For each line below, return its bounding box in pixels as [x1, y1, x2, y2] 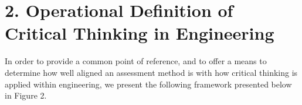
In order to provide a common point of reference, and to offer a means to [5, 55, 267, 67]
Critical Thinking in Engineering [5, 21, 274, 45]
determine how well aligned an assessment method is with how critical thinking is [5, 66, 298, 78]
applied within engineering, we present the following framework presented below [5, 78, 292, 90]
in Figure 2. [5, 89, 47, 101]
